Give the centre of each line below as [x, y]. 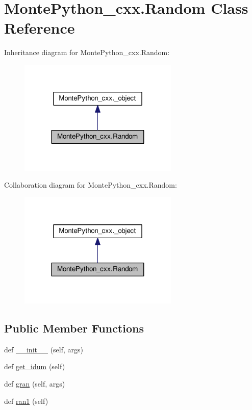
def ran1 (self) [26, 401]
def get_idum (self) [35, 366]
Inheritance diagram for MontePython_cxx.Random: [87, 52]
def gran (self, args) [35, 383]
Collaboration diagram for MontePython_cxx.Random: [91, 185]
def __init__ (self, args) [44, 349]
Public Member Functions [74, 328]
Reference [40, 28]
